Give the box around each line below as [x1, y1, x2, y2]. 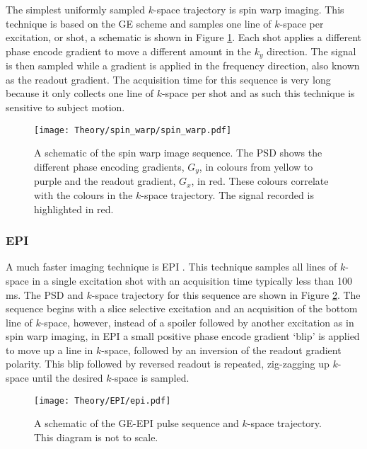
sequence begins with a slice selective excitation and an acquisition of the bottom [6, 301, 358, 316]
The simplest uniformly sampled [6, 2, 146, 16]
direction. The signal [267, 43, 356, 58]
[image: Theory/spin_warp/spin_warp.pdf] [34, 125, 232, 135]
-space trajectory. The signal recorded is [141, 187, 314, 202]
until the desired [32, 370, 103, 385]
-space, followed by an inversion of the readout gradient [101, 342, 342, 357]
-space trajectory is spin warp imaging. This [153, 2, 344, 16]
